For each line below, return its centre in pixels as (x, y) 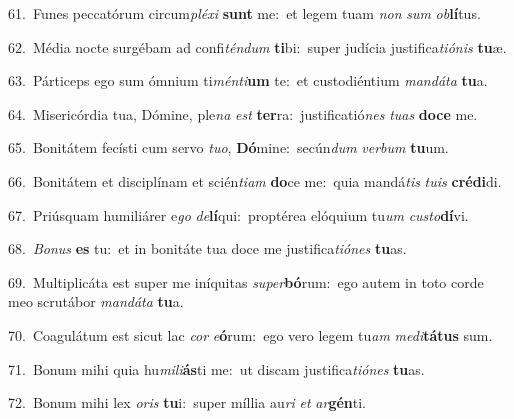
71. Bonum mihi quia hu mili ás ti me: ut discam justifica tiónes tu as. (216, 368)
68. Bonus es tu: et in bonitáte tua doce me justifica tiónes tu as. (207, 248)
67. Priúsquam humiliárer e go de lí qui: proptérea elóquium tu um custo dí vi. (238, 214)
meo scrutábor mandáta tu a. (96, 301)
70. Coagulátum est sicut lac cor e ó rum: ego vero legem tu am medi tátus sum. (250, 334)
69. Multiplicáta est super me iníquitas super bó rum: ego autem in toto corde (246, 281)
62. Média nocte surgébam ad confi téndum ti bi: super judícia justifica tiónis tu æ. (257, 46)
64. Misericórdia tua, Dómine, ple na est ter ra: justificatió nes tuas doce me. (243, 113)
